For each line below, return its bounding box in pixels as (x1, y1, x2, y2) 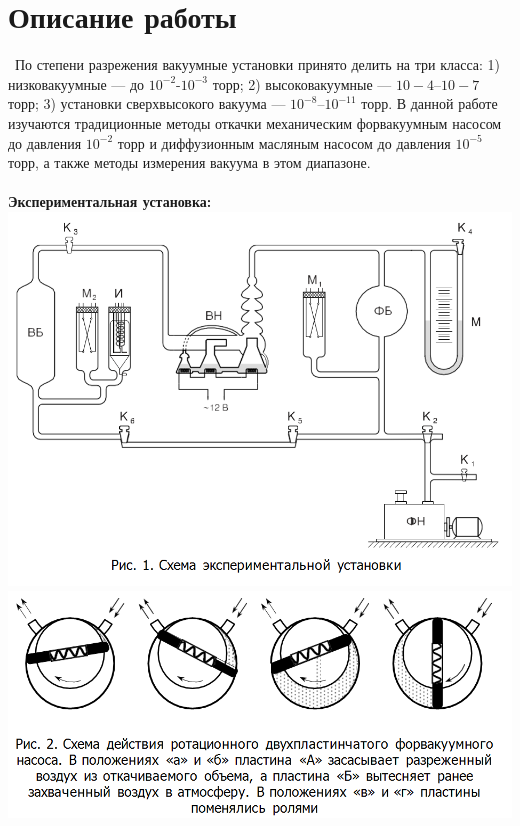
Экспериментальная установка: (8, 191, 212, 212)
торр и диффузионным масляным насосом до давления (117, 132, 451, 153)
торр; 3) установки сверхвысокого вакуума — (8, 93, 286, 114)
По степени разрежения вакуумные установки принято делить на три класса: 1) (14, 54, 501, 75)
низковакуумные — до (8, 73, 145, 94)
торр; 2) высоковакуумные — (212, 73, 392, 94)
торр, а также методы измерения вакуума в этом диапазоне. (8, 152, 371, 173)
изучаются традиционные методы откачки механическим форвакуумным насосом (8, 112, 502, 133)
